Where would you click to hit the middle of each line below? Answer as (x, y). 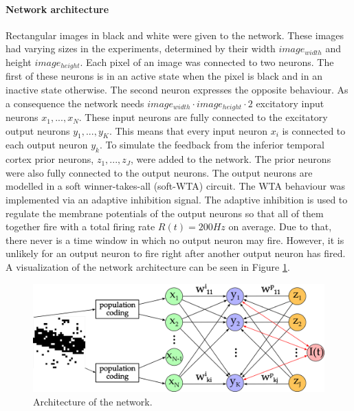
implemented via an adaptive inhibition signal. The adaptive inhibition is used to (177, 200)
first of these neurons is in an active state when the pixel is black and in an (164, 76)
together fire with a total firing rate (80, 226)
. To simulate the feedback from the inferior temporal (212, 145)
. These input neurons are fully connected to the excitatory (203, 117)
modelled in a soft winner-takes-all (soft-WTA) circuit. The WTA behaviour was (175, 186)
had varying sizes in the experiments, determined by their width (141, 48)
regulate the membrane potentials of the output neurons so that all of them (165, 213)
